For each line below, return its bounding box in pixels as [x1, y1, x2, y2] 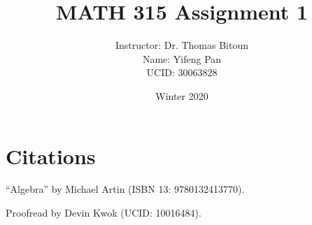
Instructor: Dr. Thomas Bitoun [115, 38, 249, 52]
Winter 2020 [155, 88, 208, 103]
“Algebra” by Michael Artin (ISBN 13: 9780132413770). [6, 182, 245, 196]
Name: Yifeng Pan [142, 51, 222, 66]
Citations [6, 141, 96, 170]
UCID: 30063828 [146, 65, 218, 80]
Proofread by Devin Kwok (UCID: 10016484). [6, 205, 201, 220]
